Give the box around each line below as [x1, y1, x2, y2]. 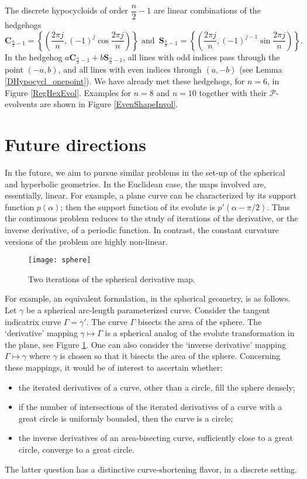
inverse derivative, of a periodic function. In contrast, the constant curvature [5, 223, 279, 235]
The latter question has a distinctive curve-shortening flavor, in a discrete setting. [5, 463, 297, 475]
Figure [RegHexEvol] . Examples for [5, 86, 132, 98]
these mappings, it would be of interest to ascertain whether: [5, 361, 223, 373]
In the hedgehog [5, 50, 63, 63]
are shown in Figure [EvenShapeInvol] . [40, 98, 178, 110]
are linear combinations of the [153, 4, 261, 16]
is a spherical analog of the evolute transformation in [105, 327, 295, 339]
